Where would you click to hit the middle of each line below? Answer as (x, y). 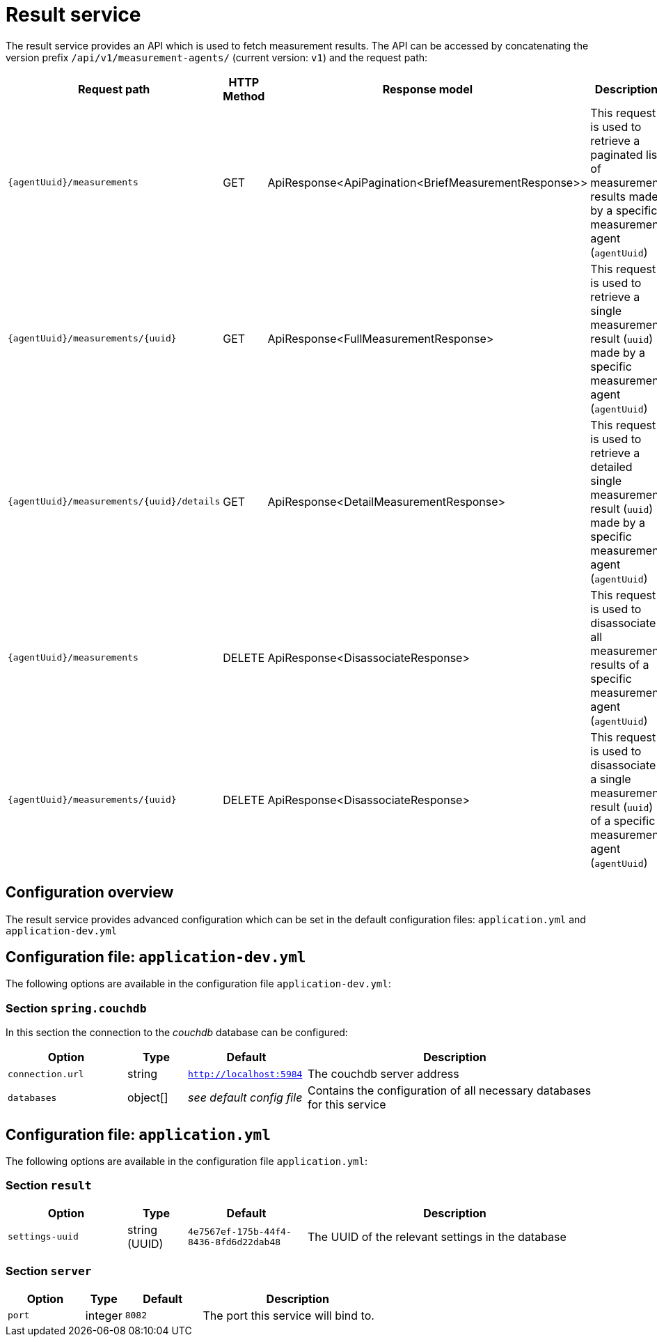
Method (244, 96)
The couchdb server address (383, 1074)
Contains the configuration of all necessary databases (450, 1091)
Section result (49, 1186)
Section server (49, 1271)
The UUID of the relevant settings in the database (437, 1236)
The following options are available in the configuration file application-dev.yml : (198, 984)
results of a (620, 664)
